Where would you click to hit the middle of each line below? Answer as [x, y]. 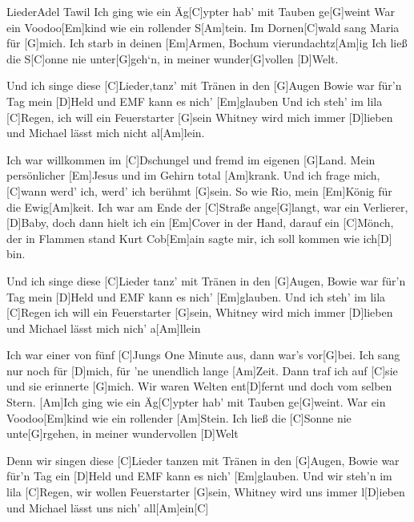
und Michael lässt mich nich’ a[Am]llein [104, 328]
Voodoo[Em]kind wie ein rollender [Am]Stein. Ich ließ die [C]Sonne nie [179, 417]
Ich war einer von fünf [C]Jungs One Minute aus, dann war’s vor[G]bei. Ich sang [203, 355]
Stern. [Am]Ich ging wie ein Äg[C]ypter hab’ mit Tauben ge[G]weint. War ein [196, 402]
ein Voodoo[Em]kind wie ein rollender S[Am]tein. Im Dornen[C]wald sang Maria [203, 27]
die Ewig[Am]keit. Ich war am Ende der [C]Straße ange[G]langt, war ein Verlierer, [207, 206]
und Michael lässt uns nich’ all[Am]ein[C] [108, 507]
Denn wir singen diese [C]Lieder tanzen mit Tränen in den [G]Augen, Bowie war [203, 460]
